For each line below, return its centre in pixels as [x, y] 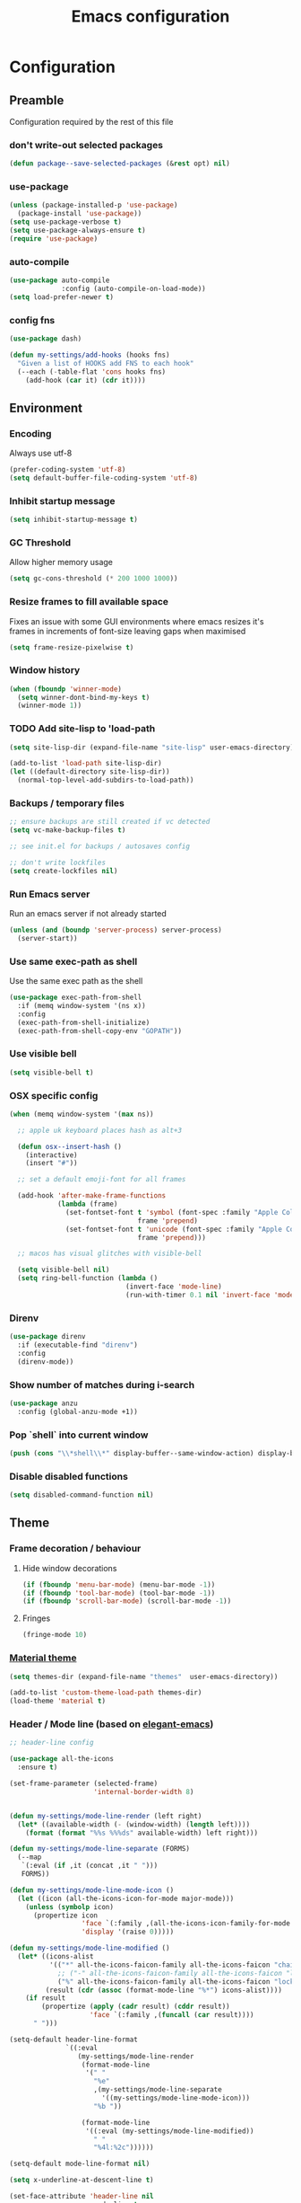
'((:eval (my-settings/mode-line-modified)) [170, 2131]
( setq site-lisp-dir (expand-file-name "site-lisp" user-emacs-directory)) [154, 748]
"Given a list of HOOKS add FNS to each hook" [106, 363]
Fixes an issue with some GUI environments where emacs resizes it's [137, 621]
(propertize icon [65, 1915]
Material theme [43, 1658]
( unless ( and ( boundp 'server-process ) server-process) [116, 930]
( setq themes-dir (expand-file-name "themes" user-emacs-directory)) [144, 1677]
